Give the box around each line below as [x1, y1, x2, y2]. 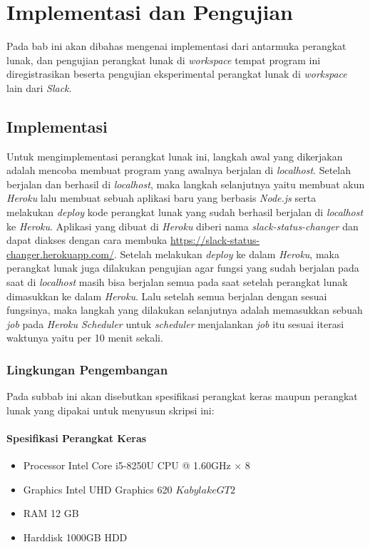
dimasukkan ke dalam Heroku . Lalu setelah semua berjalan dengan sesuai [6, 288, 327, 303]
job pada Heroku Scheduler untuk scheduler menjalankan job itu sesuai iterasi [6, 316, 344, 331]
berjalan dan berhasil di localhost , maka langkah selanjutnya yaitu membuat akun [6, 176, 365, 191]
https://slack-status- [170, 232, 260, 247]
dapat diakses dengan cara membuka [6, 232, 168, 247]
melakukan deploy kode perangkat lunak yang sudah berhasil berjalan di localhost [6, 205, 364, 220]
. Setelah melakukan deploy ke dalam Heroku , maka [114, 246, 339, 261]
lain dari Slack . [6, 80, 72, 95]
